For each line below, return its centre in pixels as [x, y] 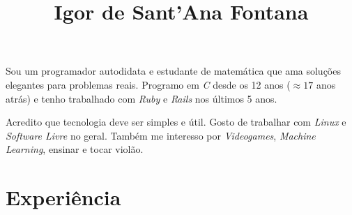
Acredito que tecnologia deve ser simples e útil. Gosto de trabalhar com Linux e [176, 122]
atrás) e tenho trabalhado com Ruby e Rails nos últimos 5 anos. [141, 98]
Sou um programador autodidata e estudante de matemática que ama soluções [173, 71]
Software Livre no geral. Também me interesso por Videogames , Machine [161, 135]
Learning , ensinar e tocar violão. [75, 149]
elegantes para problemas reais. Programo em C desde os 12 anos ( [148, 84]
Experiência [63, 197]
